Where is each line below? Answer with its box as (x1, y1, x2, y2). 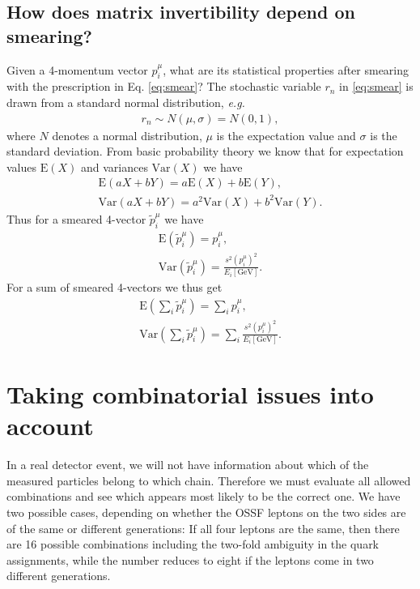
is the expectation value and (216, 126, 356, 143)
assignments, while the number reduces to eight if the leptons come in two (6, 551, 374, 568)
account (6, 409, 94, 442)
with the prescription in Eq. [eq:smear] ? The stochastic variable (6, 78, 321, 95)
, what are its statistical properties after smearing (163, 61, 409, 78)
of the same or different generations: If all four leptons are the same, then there (6, 519, 400, 536)
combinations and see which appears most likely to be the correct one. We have (6, 488, 401, 505)
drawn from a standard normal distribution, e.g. (6, 93, 245, 110)
